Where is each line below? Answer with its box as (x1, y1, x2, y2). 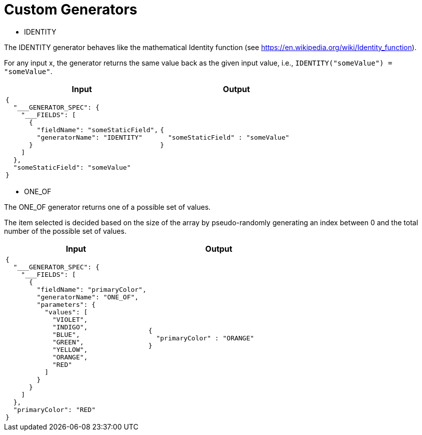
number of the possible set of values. (4, 226, 126, 235)
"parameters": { (36, 300, 96, 308)
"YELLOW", (52, 345, 88, 353)
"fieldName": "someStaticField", (36, 126, 158, 134)
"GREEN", (52, 338, 84, 346)
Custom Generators (4, 1, 137, 18)
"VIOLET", (52, 315, 88, 323)
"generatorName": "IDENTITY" (36, 133, 142, 141)
